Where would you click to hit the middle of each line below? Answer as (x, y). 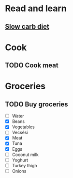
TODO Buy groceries (37, 104)
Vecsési (20, 133)
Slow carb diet (27, 27)
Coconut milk (25, 155)
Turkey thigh (24, 165)
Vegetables (23, 127)
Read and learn (36, 9)
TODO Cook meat (32, 66)
